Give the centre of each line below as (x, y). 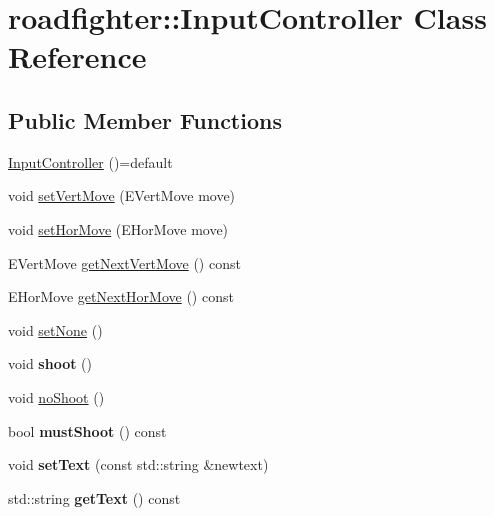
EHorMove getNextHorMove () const (121, 296)
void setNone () (55, 329)
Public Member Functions (145, 119)
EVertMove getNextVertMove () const (124, 262)
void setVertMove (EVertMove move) (122, 195)
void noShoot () (56, 396)
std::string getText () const (94, 497)
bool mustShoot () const (87, 430)
